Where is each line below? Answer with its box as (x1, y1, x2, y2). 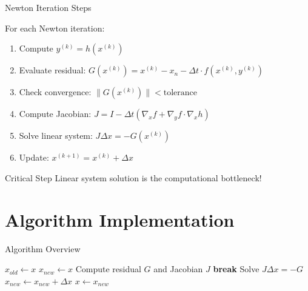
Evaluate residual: (19, 64, 86, 76)
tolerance (163, 89, 198, 98)
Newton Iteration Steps (5, 1, 92, 13)
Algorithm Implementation (5, 207, 235, 232)
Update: (19, 151, 49, 164)
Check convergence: (19, 85, 92, 98)
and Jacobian (153, 263, 203, 275)
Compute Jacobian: (19, 107, 92, 120)
